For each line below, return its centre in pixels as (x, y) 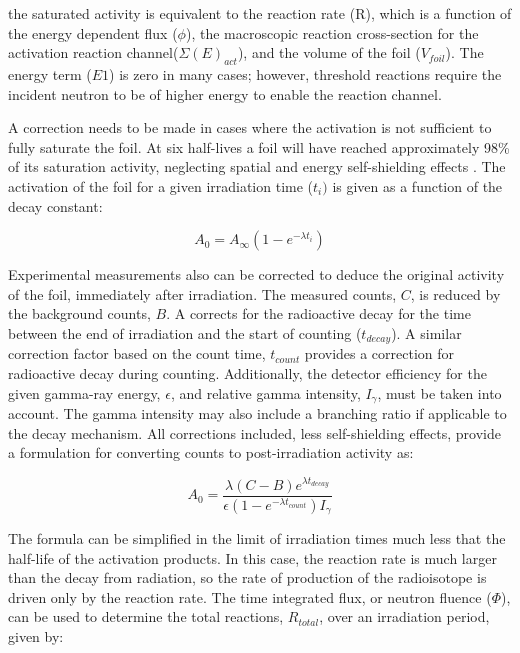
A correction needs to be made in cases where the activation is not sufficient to (250, 127)
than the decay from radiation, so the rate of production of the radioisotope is (247, 577)
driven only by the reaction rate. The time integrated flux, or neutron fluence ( (250, 596)
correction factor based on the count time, (137, 353)
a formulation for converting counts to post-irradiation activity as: (211, 452)
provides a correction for (379, 353)
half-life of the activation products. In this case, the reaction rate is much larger (252, 557)
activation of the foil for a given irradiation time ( (161, 185)
